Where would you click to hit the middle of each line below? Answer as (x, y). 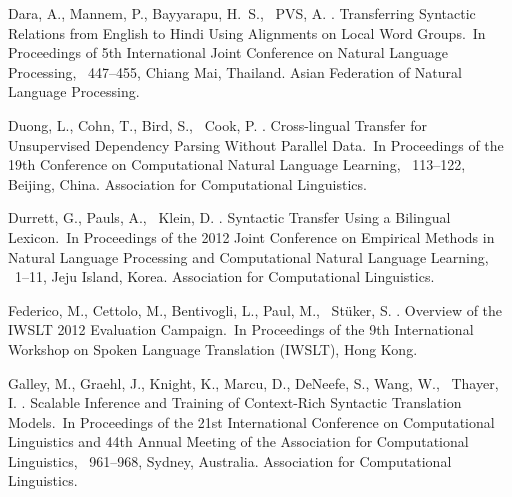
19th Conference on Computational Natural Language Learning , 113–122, (237, 164)
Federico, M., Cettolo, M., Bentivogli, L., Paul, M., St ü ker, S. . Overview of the (255, 309)
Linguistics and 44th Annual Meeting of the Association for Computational (238, 441)
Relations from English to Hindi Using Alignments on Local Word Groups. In (247, 32)
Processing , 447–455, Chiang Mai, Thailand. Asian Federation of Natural (235, 71)
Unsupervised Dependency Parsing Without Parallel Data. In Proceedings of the (256, 144)
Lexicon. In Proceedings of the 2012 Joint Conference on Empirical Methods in (251, 236)
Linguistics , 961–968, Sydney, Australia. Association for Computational (230, 460)
